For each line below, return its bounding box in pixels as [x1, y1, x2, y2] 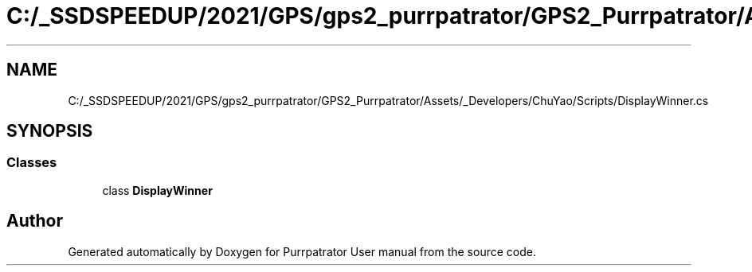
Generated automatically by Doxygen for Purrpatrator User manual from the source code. [68, 244, 536, 258]
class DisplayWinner [102, 183, 213, 197]
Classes [6, 154, 57, 171]
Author [6, 211, 63, 231]
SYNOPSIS [6, 121, 93, 142]
